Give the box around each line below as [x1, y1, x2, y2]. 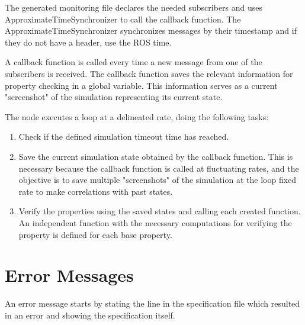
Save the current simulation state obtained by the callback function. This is [18, 150, 293, 162]
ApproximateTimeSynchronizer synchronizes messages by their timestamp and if [5, 24, 297, 37]
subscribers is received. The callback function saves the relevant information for [5, 67, 293, 79]
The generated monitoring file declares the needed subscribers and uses [5, 1, 263, 13]
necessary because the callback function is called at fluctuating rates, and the [18, 162, 299, 174]
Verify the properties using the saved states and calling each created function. [18, 205, 301, 217]
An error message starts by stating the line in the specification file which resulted [5, 297, 300, 310]
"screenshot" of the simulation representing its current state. [5, 91, 223, 103]
